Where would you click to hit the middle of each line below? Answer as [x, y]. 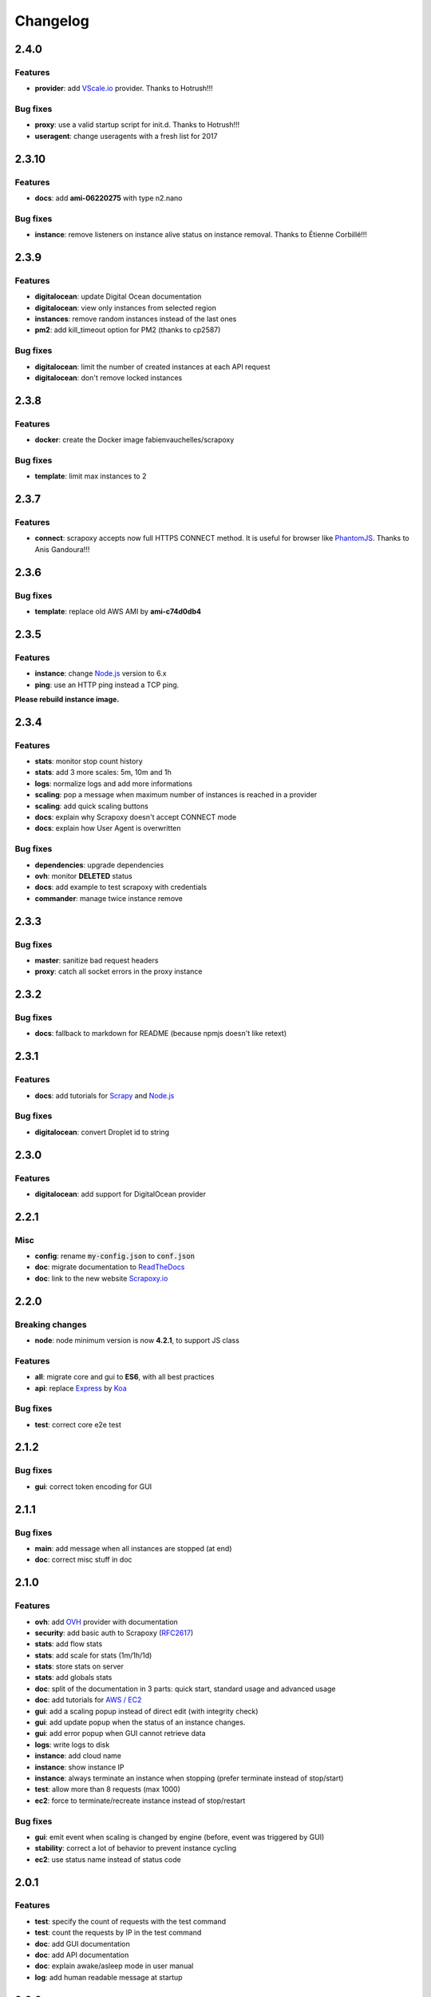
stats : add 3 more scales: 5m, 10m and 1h [103, 772]
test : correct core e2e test [78, 1424]
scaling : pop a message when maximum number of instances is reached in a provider [176, 795]
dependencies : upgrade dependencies [99, 865]
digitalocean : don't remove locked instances [109, 378]
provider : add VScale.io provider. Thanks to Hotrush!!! [124, 89]
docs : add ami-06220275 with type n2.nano [109, 198]
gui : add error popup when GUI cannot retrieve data [121, 1733]
